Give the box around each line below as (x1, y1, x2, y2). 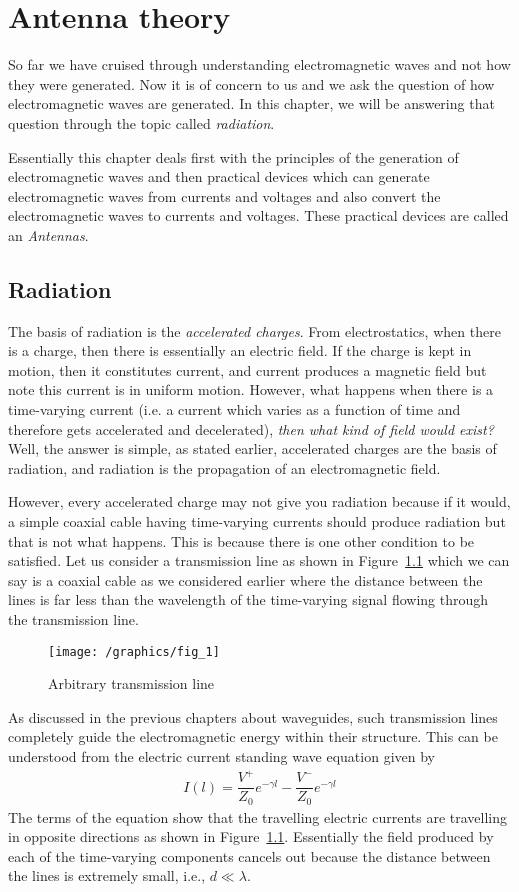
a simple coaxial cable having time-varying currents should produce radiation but (8, 511, 506, 532)
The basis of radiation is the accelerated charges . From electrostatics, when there (8, 320, 501, 341)
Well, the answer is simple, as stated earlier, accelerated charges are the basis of (8, 438, 497, 459)
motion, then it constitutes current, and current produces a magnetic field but (8, 359, 487, 380)
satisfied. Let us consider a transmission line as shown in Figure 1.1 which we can (8, 550, 510, 571)
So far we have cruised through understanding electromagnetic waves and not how (8, 54, 511, 75)
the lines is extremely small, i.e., (8, 865, 206, 886)
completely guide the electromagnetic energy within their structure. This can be (8, 726, 498, 747)
